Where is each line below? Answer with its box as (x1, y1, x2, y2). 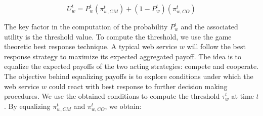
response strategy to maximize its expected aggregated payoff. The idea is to (4, 51, 242, 61)
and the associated (181, 21, 238, 31)
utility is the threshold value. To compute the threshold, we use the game (4, 31, 232, 42)
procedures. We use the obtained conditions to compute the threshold (4, 91, 220, 101)
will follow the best (187, 41, 246, 52)
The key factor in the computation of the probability (4, 21, 168, 31)
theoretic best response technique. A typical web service (4, 41, 178, 52)
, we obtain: (105, 100, 142, 111)
